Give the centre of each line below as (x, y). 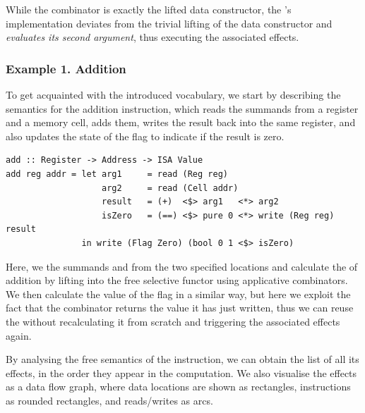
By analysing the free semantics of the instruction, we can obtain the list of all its (182, 359)
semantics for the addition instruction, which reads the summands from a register (182, 108)
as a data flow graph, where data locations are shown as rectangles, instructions (178, 387)
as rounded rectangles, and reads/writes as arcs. (109, 400)
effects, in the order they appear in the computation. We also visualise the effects (181, 372)
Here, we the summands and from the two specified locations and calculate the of (182, 266)
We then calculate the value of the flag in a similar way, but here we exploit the (178, 294)
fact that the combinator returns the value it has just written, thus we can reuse (180, 308)
